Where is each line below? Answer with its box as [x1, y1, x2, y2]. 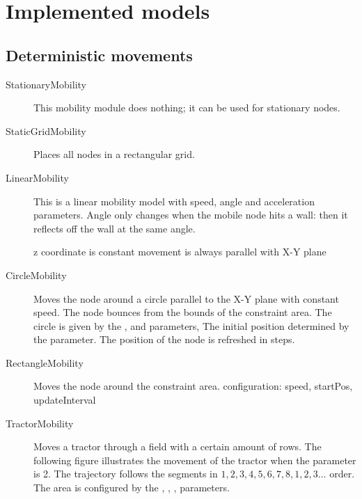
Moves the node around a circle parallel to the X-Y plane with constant [33, 291, 339, 306]
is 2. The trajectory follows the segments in [33, 466, 218, 481]
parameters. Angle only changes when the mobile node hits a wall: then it [33, 207, 348, 222]
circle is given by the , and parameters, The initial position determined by [33, 318, 349, 333]
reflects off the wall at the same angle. [33, 221, 196, 235]
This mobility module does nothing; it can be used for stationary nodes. [33, 100, 340, 115]
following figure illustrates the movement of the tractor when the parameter [33, 452, 356, 467]
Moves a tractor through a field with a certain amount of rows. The [33, 439, 322, 454]
